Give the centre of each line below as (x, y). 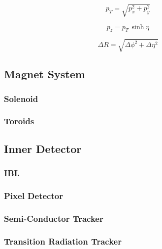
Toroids (19, 121)
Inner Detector (43, 148)
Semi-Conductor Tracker (54, 218)
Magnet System (45, 74)
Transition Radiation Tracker (63, 241)
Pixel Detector (33, 195)
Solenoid (21, 98)
